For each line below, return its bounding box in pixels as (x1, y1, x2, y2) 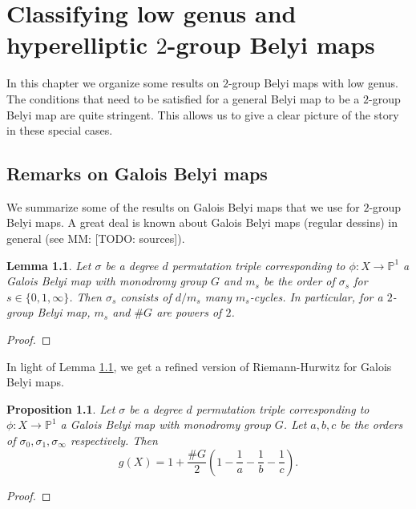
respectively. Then (70, 432, 158, 449)
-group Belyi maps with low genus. (228, 75, 398, 91)
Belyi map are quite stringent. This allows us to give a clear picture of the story (6, 106, 399, 123)
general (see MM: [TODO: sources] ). (6, 230, 185, 247)
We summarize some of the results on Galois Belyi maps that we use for (6, 198, 360, 215)
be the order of (264, 273, 335, 289)
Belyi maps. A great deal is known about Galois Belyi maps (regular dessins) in (6, 214, 398, 231)
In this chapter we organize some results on (6, 75, 220, 91)
